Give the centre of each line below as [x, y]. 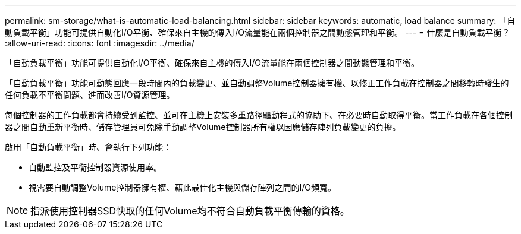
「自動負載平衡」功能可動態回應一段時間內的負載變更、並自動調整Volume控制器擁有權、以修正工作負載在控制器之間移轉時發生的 [257, 83]
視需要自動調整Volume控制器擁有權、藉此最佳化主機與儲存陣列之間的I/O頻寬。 [182, 187]
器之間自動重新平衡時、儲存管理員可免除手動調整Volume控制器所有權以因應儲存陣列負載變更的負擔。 [203, 127]
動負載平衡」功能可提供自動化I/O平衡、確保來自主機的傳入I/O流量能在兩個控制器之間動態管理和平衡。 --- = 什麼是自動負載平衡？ [258, 32]
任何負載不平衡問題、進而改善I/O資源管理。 [90, 95]
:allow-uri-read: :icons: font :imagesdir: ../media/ [100, 43]
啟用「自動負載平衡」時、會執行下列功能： [88, 147]
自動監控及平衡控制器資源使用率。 [95, 167]
